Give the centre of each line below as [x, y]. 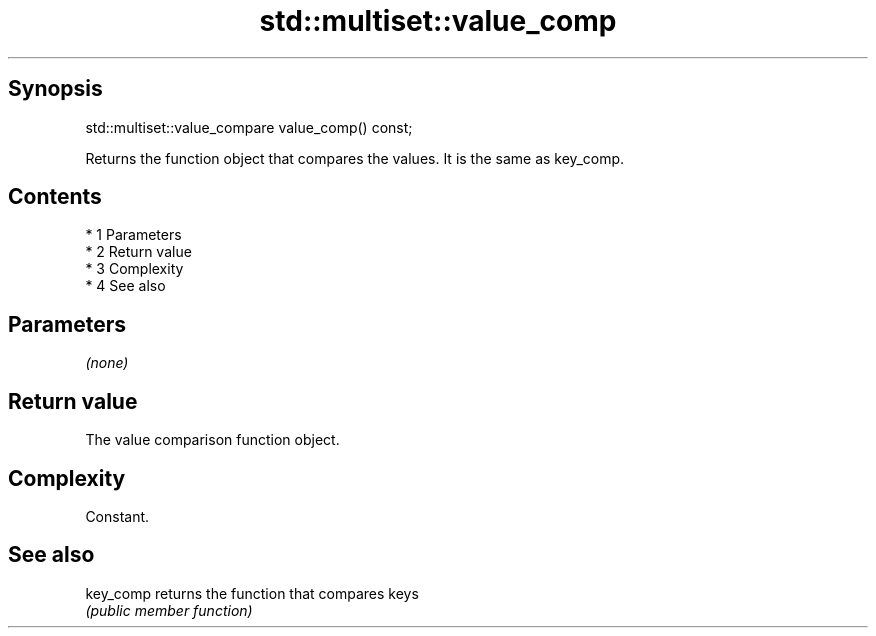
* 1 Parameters [133, 235]
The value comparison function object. [212, 440]
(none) [107, 363]
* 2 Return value [138, 252]
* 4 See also [125, 286]
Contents [55, 197]
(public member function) [169, 610]
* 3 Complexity [134, 269]
